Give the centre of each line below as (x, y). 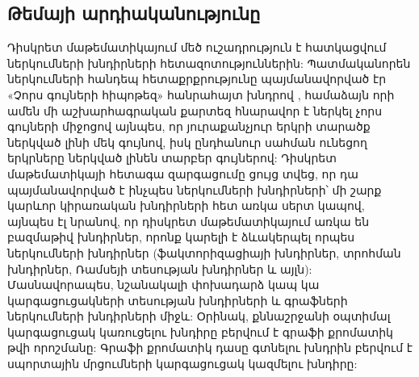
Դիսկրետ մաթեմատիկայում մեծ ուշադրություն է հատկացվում (197, 47)
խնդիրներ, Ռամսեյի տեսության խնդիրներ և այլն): (160, 268)
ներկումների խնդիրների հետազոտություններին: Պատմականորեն (209, 63)
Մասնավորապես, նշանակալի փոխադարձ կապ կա (163, 285)
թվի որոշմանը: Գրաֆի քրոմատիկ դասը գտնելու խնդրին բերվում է (210, 348)
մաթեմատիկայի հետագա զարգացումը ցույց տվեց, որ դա (183, 173)
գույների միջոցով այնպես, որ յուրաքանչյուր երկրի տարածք (189, 126)
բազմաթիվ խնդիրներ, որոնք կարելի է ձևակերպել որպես (181, 237)
